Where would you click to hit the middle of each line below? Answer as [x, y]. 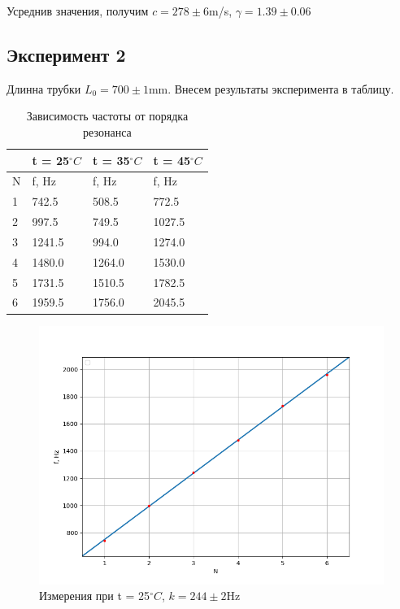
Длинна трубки [44, 88]
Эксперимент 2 [66, 54]
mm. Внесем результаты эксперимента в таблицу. [271, 88]
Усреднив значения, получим [78, 11]
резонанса [107, 131]
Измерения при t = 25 [95, 596]
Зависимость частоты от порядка [107, 116]
